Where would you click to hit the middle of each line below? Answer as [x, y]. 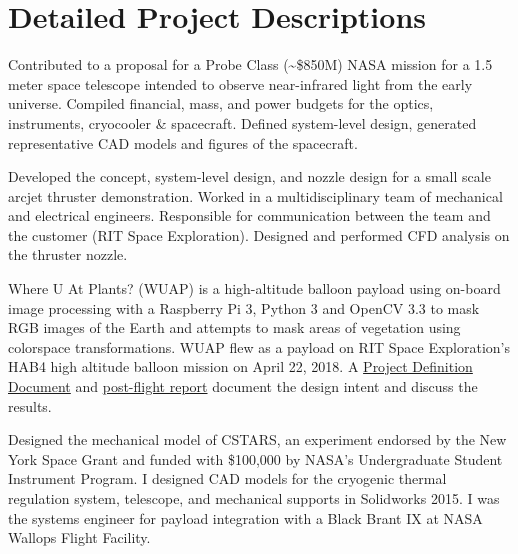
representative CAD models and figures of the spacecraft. [183, 142]
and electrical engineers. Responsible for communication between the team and [249, 215]
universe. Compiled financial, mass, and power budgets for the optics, [221, 103]
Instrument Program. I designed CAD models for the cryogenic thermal [227, 478]
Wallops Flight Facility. [79, 537]
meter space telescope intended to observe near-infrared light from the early [240, 83]
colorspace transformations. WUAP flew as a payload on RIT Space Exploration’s [259, 346]
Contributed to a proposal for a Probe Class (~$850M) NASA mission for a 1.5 [250, 64]
